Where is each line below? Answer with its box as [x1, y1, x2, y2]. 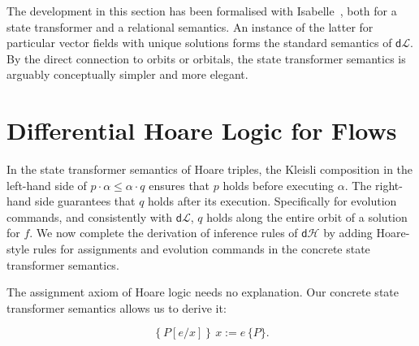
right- [375, 176, 403, 193]
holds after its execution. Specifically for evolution [148, 192, 397, 210]
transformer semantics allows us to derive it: [6, 299, 227, 316]
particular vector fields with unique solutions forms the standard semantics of [6, 34, 392, 51]
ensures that [149, 176, 210, 193]
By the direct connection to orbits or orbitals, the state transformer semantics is [6, 50, 406, 67]
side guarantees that [35, 192, 136, 210]
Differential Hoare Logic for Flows [6, 114, 397, 147]
